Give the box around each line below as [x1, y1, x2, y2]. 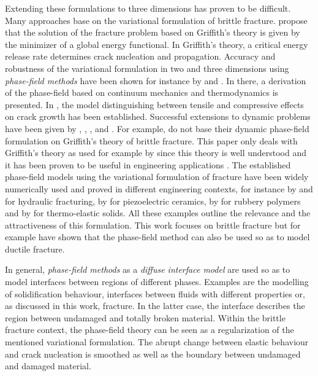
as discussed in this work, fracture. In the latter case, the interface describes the [5, 299, 305, 312]
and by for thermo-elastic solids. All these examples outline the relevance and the [5, 206, 311, 219]
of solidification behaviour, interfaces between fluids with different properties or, [5, 287, 305, 300]
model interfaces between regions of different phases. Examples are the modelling [5, 275, 309, 288]
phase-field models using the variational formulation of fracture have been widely [5, 170, 309, 183]
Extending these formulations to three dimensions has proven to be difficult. [5, 2, 291, 14]
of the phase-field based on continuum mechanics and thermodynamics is [5, 86, 279, 99]
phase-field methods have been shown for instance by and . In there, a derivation [5, 74, 306, 87]
